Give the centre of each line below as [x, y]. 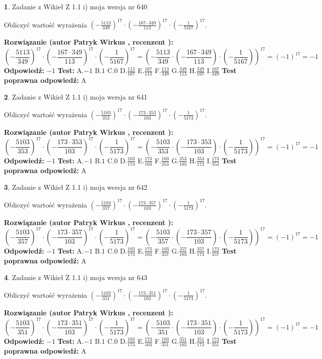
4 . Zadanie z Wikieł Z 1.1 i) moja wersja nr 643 [76, 277]
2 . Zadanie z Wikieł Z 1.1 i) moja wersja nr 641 [76, 96]
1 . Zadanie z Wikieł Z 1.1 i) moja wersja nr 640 [76, 6]
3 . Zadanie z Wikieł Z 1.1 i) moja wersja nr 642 [76, 187]
